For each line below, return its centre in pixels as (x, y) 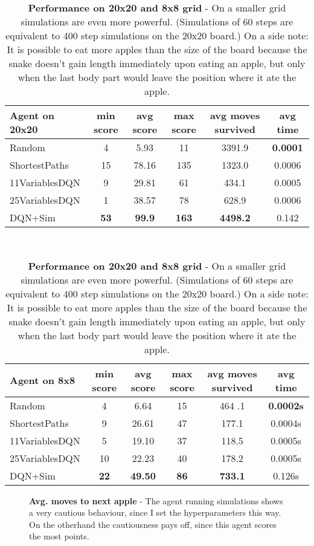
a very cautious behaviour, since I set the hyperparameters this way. (155, 512)
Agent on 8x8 (43, 380)
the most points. (59, 536)
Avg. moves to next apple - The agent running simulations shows (156, 500)
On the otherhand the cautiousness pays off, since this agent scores (153, 524)
